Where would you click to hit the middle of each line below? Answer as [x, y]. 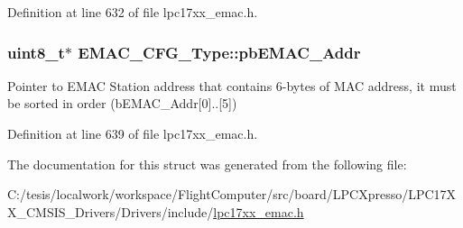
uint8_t [36, 52]
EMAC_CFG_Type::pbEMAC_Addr [219, 52]
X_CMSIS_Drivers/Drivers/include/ [111, 211]
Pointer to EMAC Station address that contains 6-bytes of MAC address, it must [232, 85]
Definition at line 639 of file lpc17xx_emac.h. [133, 133]
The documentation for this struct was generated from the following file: [207, 164]
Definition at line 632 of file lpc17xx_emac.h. [133, 12]
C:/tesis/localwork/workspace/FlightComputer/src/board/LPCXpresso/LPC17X [232, 194]
